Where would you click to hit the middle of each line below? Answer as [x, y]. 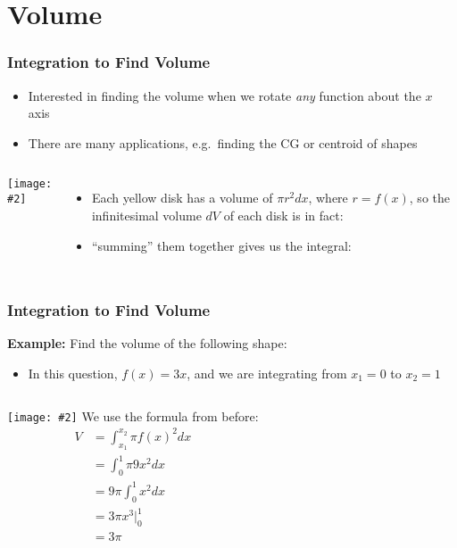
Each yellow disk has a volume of [182, 198]
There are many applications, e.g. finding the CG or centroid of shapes [223, 142]
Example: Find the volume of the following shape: [147, 343]
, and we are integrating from [267, 373]
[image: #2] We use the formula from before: [133, 415]
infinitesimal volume [146, 215]
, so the [429, 198]
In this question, [73, 373]
